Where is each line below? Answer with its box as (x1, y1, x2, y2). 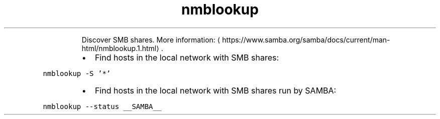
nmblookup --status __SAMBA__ (43, 102, 162, 110)
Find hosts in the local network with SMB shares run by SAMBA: (94, 85, 337, 95)
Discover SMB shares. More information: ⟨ (81, 35, 221, 44)
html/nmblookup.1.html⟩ (81, 43, 159, 52)
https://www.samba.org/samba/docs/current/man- (222, 35, 390, 44)
